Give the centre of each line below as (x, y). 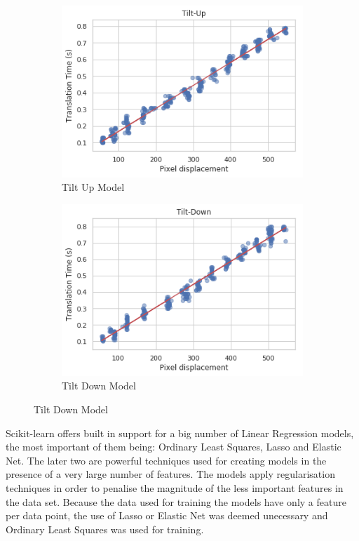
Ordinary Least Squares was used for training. (105, 529)
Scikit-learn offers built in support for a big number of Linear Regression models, (180, 433)
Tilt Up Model (93, 187)
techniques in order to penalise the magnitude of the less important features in (175, 488)
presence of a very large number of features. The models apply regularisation (170, 474)
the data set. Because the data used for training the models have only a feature (176, 501)
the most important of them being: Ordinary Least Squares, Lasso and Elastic (174, 447)
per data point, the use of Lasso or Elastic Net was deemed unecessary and (167, 515)
